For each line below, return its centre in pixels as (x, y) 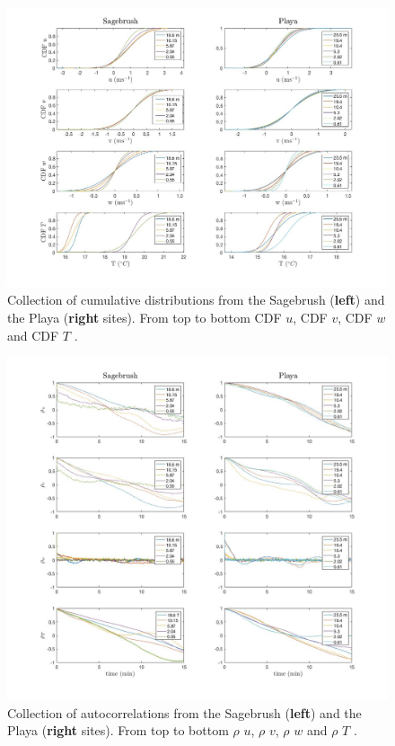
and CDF (33, 335)
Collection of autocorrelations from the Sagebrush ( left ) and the (184, 712)
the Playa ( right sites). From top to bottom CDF (145, 317)
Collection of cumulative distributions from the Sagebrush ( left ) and (196, 300)
